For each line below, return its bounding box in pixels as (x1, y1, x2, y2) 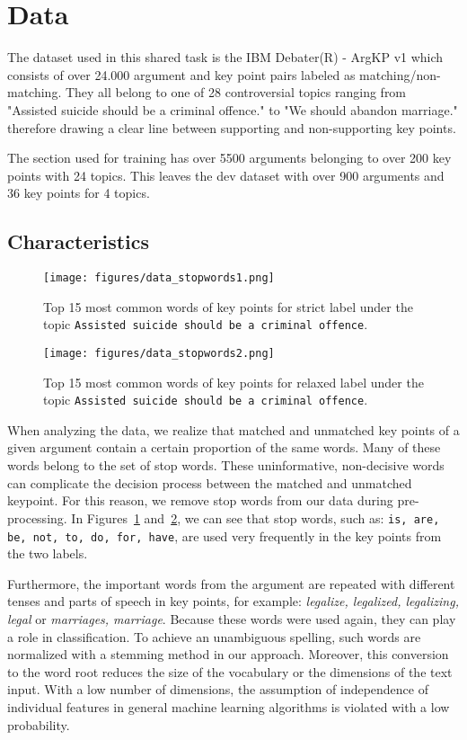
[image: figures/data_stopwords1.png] (43, 272, 275, 285)
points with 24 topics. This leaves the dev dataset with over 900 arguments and (7, 165, 445, 184)
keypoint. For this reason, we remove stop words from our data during (7, 491, 393, 510)
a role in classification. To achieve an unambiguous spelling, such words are (7, 627, 421, 646)
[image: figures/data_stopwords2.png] (43, 346, 275, 360)
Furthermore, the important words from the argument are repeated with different (7, 574, 455, 593)
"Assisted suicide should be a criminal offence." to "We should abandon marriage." (7, 100, 458, 119)
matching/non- (359, 65, 441, 84)
